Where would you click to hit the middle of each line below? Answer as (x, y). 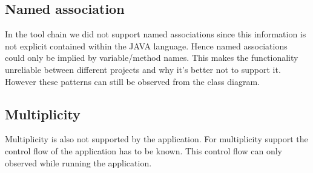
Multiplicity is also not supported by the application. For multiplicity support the (156, 139)
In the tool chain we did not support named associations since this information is (156, 34)
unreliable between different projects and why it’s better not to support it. (143, 69)
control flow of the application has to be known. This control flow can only (143, 150)
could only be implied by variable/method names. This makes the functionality (152, 58)
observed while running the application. (78, 162)
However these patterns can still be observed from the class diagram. (132, 81)
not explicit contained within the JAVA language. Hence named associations (146, 46)
